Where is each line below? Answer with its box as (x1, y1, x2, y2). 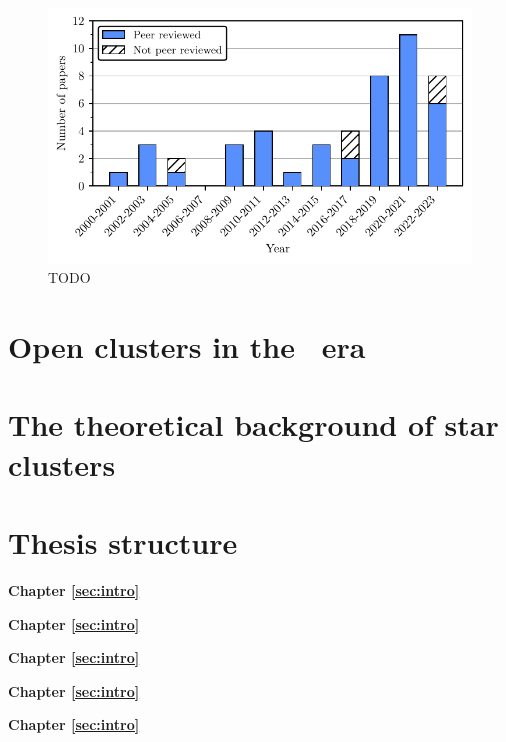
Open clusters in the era (8, 326, 366, 367)
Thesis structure (8, 521, 238, 562)
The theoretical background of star (8, 404, 499, 445)
